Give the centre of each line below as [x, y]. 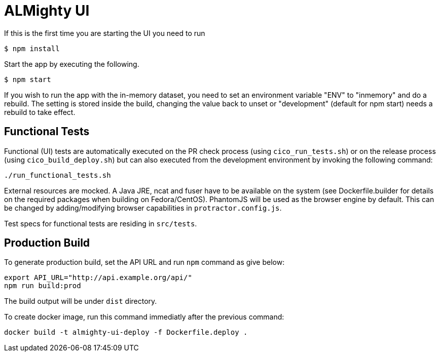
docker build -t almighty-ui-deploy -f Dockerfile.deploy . [126, 332]
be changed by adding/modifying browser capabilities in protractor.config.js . [143, 208]
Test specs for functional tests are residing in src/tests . [101, 223]
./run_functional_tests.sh [58, 175]
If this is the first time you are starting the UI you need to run [105, 33]
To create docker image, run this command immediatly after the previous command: [144, 317]
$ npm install [32, 48]
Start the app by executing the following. [72, 64]
